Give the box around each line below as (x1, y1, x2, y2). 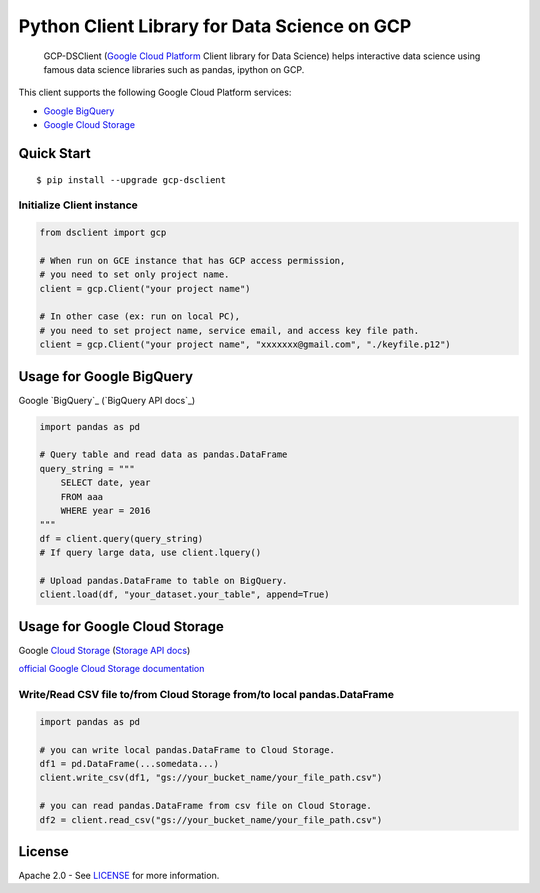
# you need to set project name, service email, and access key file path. (39, 325, 420, 336)
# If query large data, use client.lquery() (39, 547, 262, 559)
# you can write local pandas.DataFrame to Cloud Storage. (39, 744, 335, 755)
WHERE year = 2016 (60, 505, 151, 517)
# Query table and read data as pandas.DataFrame (39, 449, 288, 460)
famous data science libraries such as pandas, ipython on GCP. (43, 63, 305, 75)
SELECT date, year (60, 477, 151, 489)
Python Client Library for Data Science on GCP (18, 15, 412, 37)
